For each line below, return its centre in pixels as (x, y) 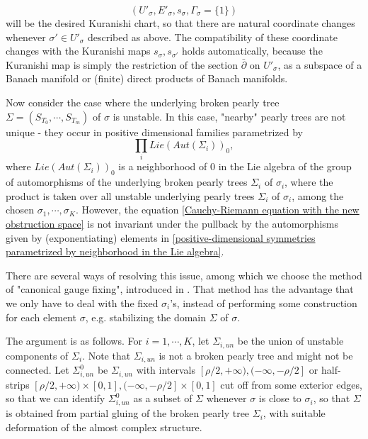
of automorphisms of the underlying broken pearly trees (127, 182)
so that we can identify (56, 398)
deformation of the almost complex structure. (104, 427)
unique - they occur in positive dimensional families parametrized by (154, 132)
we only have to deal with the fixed (82, 303)
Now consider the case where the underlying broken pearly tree (143, 102)
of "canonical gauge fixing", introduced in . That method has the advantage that (180, 289)
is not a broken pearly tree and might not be (256, 355)
